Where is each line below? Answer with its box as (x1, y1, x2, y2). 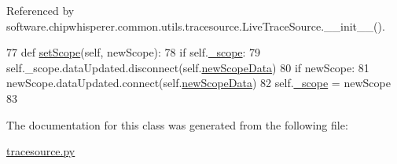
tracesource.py (6, 143, 75, 159)
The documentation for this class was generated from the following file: (6, 116, 348, 133)
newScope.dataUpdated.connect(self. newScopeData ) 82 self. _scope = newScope (6, 75, 391, 91)
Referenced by (6, 2, 75, 18)
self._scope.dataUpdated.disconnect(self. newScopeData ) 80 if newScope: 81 (6, 59, 369, 75)
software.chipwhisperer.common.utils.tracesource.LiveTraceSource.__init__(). (6, 17, 385, 34)
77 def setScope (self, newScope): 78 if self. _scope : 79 (6, 44, 261, 60)
